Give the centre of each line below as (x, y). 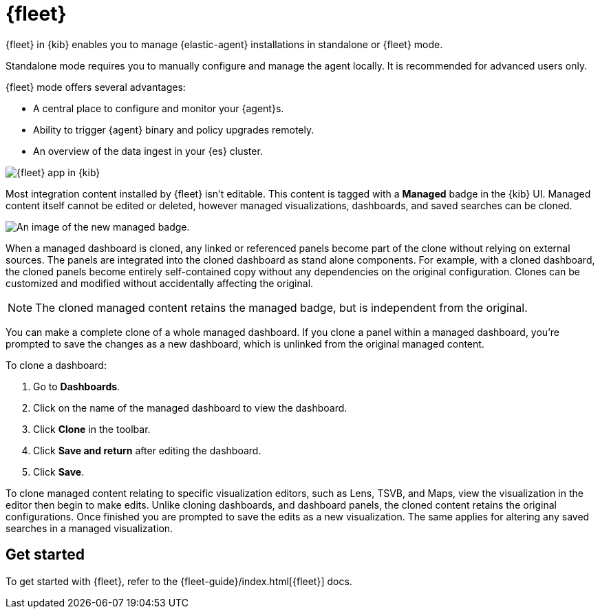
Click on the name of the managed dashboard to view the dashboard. (190, 407)
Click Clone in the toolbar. (92, 429)
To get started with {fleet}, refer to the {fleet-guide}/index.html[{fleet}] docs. (179, 581)
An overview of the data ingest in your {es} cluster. (148, 151)
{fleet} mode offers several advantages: (96, 87)
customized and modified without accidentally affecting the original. (160, 283)
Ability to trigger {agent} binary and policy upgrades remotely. (174, 129)
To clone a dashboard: (56, 365)
